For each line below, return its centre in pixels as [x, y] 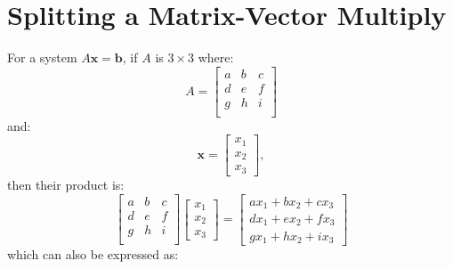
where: [216, 57]
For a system [42, 57]
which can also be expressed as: [93, 253]
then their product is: [66, 184]
